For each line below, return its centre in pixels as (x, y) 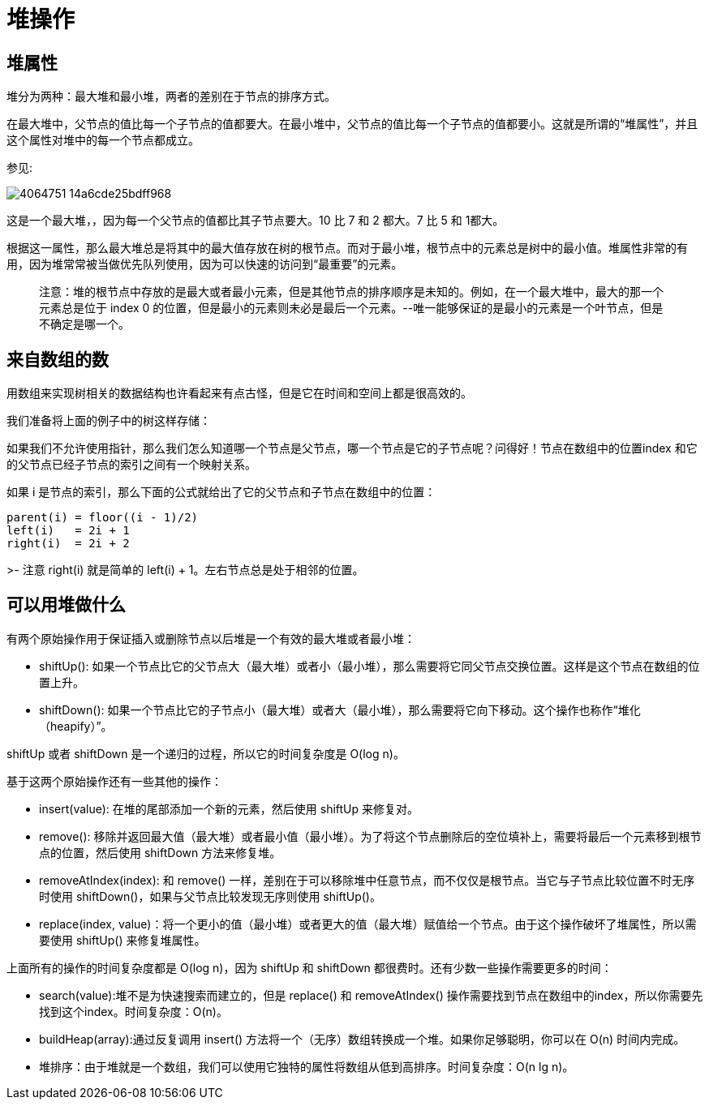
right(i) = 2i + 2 (68, 544)
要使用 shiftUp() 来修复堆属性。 (122, 940)
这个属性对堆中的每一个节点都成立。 (103, 140)
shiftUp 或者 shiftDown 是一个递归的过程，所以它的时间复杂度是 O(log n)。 (206, 753)
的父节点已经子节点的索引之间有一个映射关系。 (131, 465)
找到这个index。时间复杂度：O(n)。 (133, 1011)
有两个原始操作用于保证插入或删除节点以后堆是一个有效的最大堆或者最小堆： (211, 638)
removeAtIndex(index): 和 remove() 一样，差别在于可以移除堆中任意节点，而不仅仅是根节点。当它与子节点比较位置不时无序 (367, 880)
